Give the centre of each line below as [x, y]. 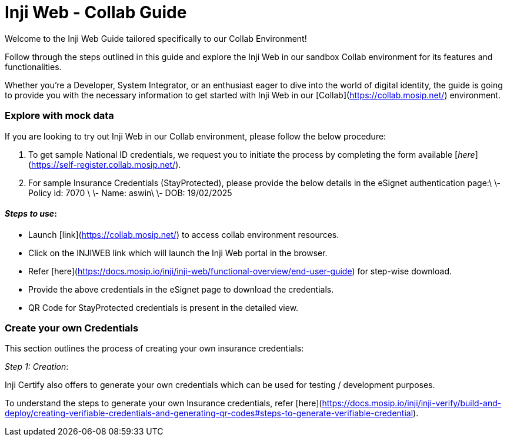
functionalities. [33, 67]
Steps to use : [31, 214]
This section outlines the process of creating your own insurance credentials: [154, 349]
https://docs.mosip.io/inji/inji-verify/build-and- [412, 403]
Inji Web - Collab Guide [96, 12]
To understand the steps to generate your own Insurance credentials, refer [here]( [164, 403]
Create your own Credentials [72, 328]
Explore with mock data [59, 116]
